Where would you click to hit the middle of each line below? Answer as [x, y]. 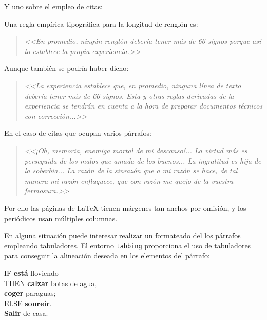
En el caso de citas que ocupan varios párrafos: [78, 133]
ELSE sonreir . [28, 303]
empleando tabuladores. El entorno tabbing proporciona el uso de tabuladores [128, 245]
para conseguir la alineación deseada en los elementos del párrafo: [107, 255]
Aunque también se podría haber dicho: [66, 68]
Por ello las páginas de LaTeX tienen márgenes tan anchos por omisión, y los [125, 208]
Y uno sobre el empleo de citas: [53, 6]
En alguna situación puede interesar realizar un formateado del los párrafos [122, 235]
